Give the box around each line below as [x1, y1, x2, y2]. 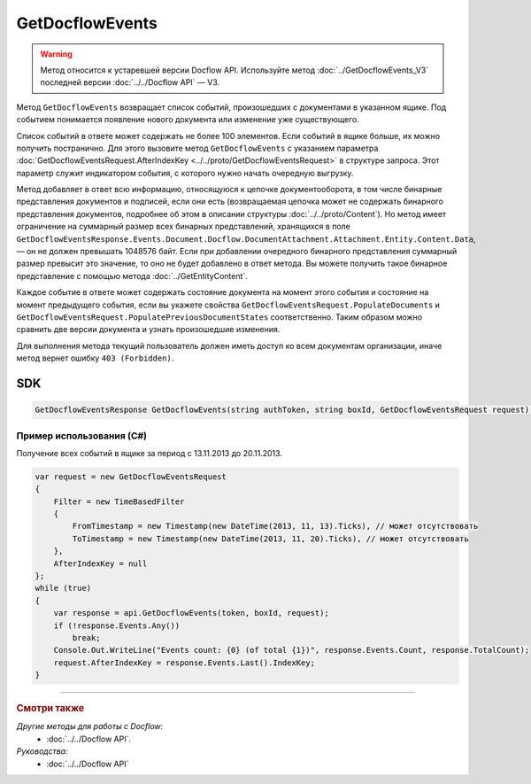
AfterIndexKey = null [53, 558, 148, 569]
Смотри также [16, 702, 85, 715]
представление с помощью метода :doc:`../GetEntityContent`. [16, 270, 248, 281]
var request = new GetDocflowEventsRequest [35, 471, 227, 482]
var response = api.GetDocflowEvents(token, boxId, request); [53, 608, 329, 618]
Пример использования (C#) [16, 430, 148, 442]
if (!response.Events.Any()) [53, 620, 181, 631]
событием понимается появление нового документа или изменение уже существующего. [16, 114, 360, 125]
